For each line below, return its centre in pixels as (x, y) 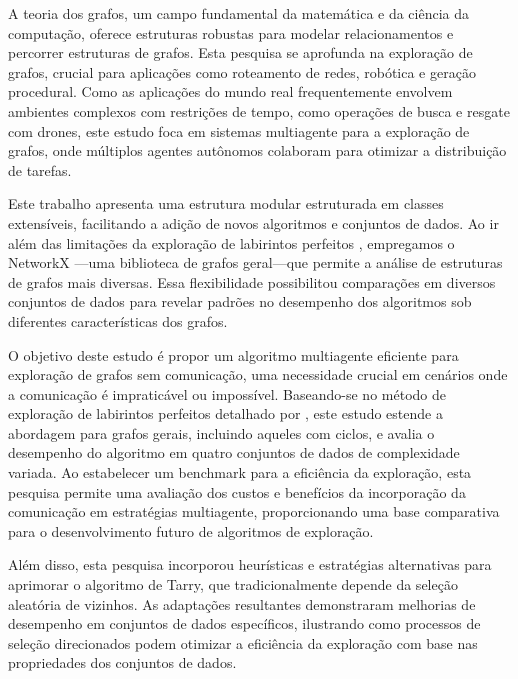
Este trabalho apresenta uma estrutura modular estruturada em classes (226, 203)
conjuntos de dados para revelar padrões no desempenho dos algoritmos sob (240, 301)
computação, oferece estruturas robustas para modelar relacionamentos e (231, 32)
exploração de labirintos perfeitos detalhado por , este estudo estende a (225, 413)
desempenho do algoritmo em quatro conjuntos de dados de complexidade (234, 452)
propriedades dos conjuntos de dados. (122, 662)
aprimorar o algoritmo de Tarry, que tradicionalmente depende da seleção (233, 584)
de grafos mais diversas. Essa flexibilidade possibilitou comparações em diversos (252, 281)
